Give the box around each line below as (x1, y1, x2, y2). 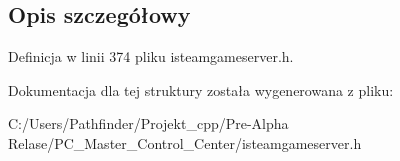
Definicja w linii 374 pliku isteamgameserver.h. (8, 46, 294, 67)
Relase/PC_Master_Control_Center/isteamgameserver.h (8, 132, 362, 153)
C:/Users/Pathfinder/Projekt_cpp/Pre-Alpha (8, 113, 289, 134)
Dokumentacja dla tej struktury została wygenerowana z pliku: (8, 79, 394, 100)
